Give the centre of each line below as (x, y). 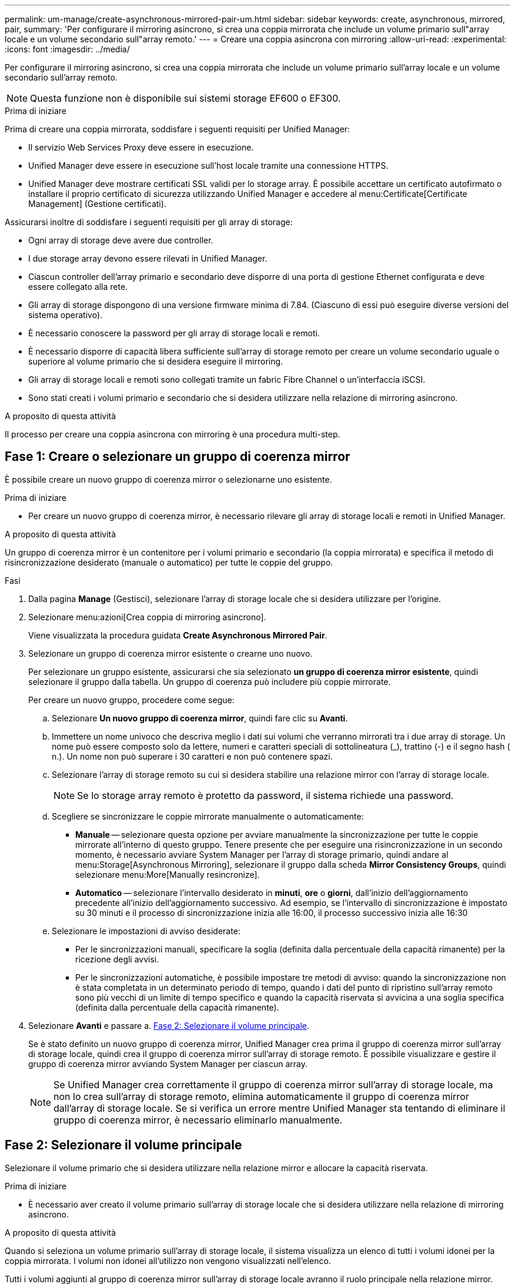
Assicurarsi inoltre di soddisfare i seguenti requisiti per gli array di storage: (149, 222)
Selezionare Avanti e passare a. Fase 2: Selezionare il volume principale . (169, 1025)
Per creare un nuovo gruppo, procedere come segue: (131, 700)
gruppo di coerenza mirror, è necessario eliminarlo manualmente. (198, 1120)
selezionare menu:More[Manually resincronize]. (168, 874)
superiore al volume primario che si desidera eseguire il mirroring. (156, 361)
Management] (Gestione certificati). (97, 204)
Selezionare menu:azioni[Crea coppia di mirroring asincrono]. (147, 617)
